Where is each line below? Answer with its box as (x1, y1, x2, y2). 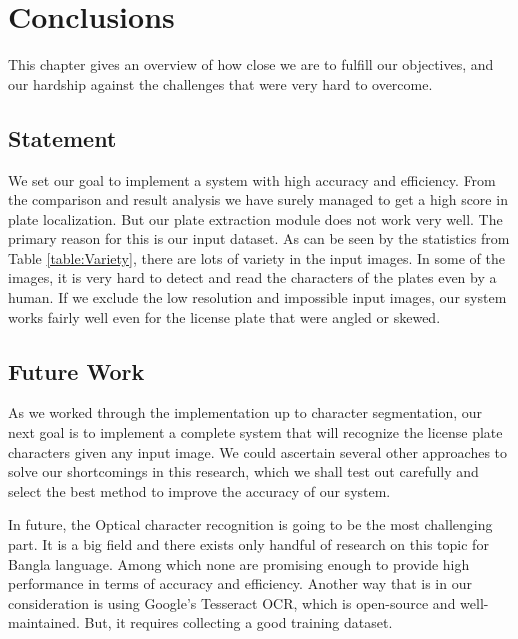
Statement (8, 122, 117, 153)
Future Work (8, 355, 145, 386)
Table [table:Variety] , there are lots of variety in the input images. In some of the (8, 247, 505, 268)
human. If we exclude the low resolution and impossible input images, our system (8, 287, 507, 308)
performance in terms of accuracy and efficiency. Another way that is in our (8, 573, 472, 594)
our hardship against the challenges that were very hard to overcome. (8, 73, 433, 94)
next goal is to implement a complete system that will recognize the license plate (8, 422, 503, 443)
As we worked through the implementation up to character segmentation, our (8, 402, 482, 423)
